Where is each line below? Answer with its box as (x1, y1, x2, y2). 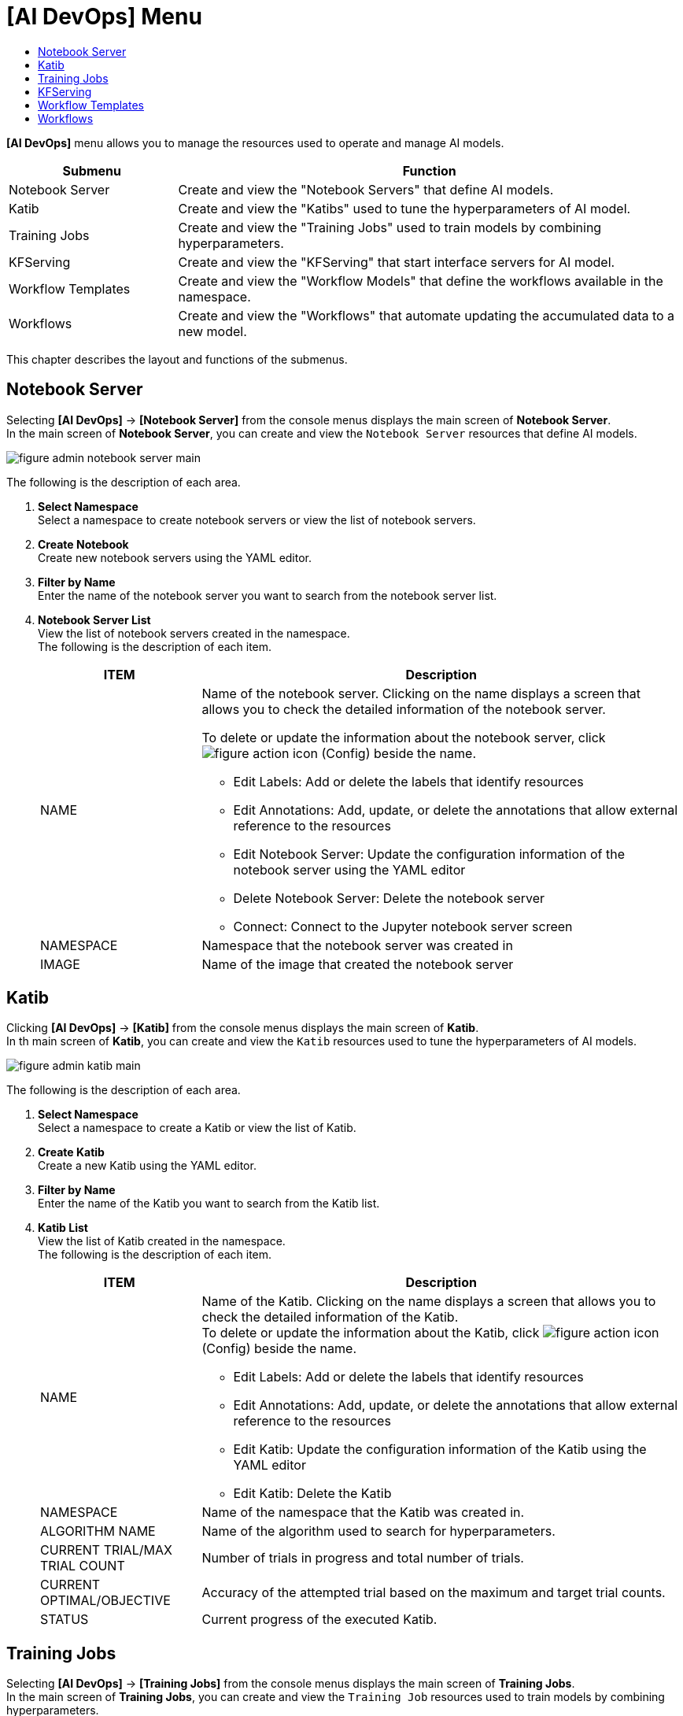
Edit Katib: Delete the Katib (233, 1485, 392, 1502)
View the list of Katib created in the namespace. (38, 1234, 286, 1248)
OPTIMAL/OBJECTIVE (40, 1592, 171, 1609)
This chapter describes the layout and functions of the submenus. (6, 352, 348, 366)
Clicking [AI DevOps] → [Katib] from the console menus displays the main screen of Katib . (6, 1021, 479, 1035)
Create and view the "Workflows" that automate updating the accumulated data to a (178, 307, 675, 324)
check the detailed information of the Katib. (201, 1309, 459, 1326)
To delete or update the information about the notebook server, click (201, 729, 606, 745)
